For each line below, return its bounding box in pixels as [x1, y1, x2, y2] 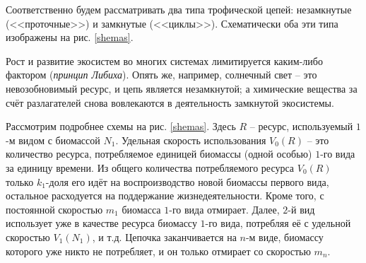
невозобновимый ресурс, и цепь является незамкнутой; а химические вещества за [6, 81, 358, 95]
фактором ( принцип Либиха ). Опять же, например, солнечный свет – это [6, 67, 317, 82]
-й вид [288, 201, 315, 216]
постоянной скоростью [6, 201, 103, 216]
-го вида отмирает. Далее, [169, 201, 280, 216]
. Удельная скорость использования [115, 132, 266, 147]
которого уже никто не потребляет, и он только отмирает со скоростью [6, 243, 311, 258]
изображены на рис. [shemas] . [6, 30, 134, 45]
